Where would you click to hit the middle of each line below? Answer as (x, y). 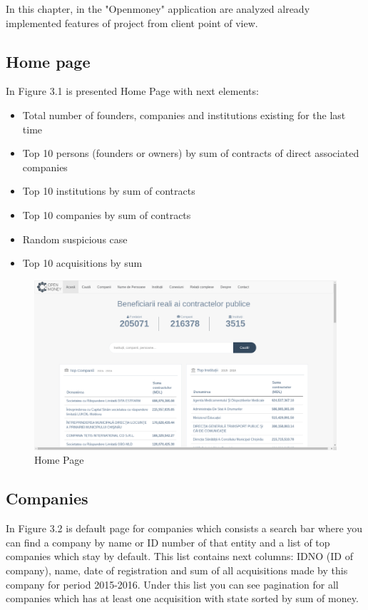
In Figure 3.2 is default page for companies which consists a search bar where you (184, 528)
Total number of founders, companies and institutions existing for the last (184, 115)
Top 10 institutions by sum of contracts (109, 191)
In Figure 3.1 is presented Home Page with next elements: (132, 91)
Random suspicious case (75, 239)
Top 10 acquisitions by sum (82, 263)
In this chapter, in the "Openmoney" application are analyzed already (158, 9)
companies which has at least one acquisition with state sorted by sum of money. (182, 598)
